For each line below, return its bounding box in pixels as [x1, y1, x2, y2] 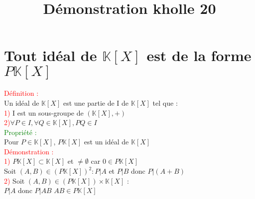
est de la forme [146, 45, 252, 66]
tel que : [152, 97, 178, 108]
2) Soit [4, 175, 25, 186]
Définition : [4, 88, 39, 98]
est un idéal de [84, 136, 129, 147]
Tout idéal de [4, 45, 97, 66]
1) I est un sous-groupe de [4, 107, 84, 118]
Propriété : [4, 127, 37, 137]
